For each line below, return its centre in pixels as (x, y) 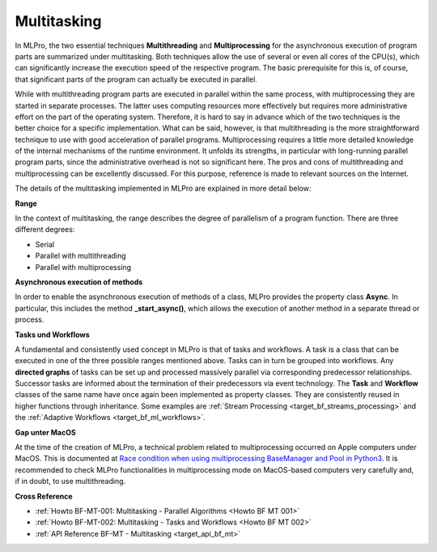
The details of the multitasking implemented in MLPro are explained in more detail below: (163, 188)
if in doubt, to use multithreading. (70, 481)
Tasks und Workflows (53, 334)
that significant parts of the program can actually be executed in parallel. (136, 79)
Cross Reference (44, 496)
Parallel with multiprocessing (83, 267)
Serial (45, 244)
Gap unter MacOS (45, 432)
